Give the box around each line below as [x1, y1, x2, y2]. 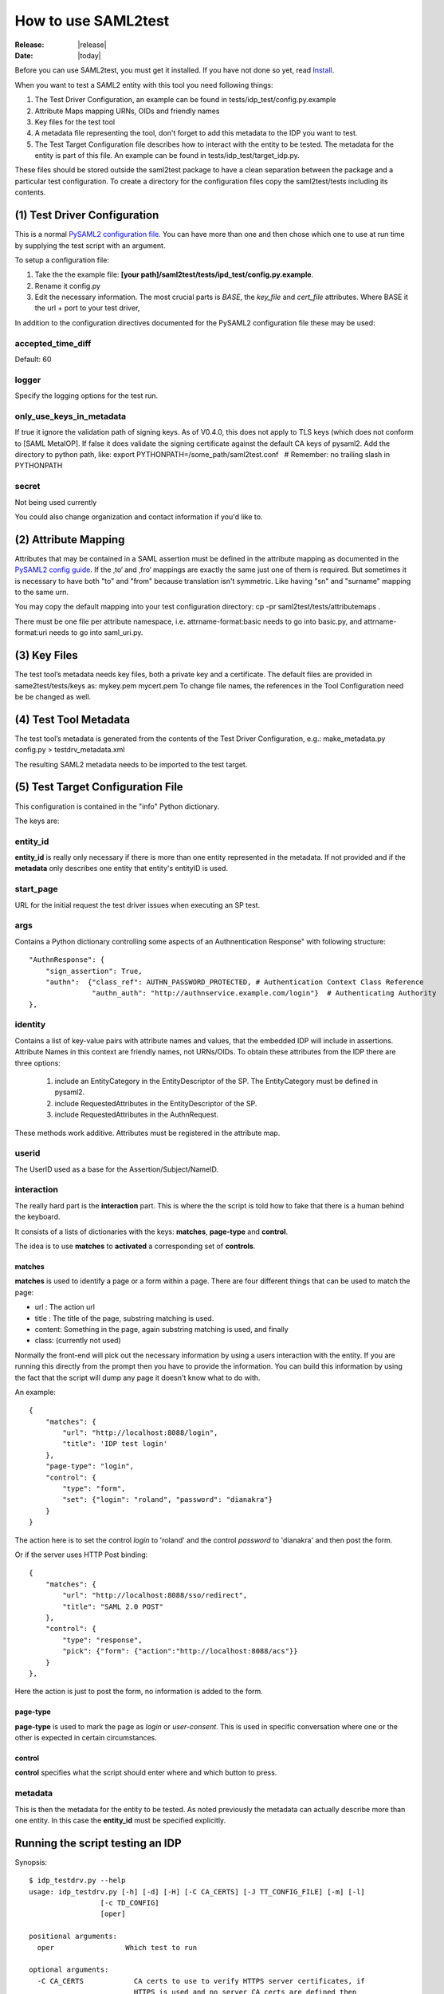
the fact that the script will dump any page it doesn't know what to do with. [14, 1373, 261, 1382]
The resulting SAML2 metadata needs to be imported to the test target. [14, 759, 248, 769]
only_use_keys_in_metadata [14, 411, 127, 422]
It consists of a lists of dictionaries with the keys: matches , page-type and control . [14, 1227, 289, 1236]
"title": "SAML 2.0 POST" [62, 1602, 163, 1611]
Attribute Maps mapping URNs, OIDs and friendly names [34, 106, 220, 116]
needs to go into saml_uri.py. [49, 628, 143, 637]
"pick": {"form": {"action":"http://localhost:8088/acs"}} [62, 1647, 298, 1656]
